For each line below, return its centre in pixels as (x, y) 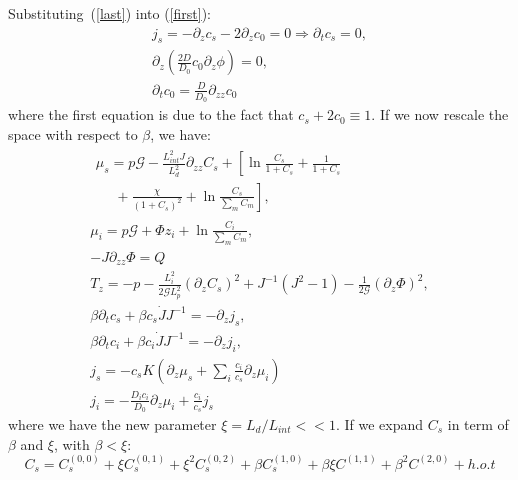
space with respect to (73, 133)
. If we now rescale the (440, 114)
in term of (478, 423)
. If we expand (379, 423)
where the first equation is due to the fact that (151, 114)
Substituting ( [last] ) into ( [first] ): (109, 13)
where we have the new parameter (112, 423)
